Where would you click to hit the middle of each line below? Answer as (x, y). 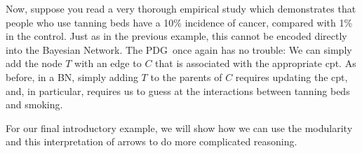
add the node (34, 63)
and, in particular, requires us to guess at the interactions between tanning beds (178, 90)
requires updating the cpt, (291, 76)
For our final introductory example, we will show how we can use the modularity (179, 127)
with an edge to (108, 63)
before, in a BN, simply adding (72, 76)
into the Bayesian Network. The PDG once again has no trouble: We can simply (179, 49)
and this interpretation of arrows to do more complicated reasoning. (152, 141)
